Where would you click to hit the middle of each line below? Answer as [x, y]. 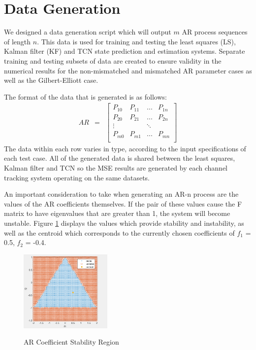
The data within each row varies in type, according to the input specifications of [125, 148]
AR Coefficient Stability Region [71, 342]
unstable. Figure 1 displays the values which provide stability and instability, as [124, 223]
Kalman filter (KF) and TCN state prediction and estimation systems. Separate [125, 51]
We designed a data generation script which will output [88, 32]
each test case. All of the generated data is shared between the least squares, [120, 158]
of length [17, 41]
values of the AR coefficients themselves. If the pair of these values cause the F [123, 203]
